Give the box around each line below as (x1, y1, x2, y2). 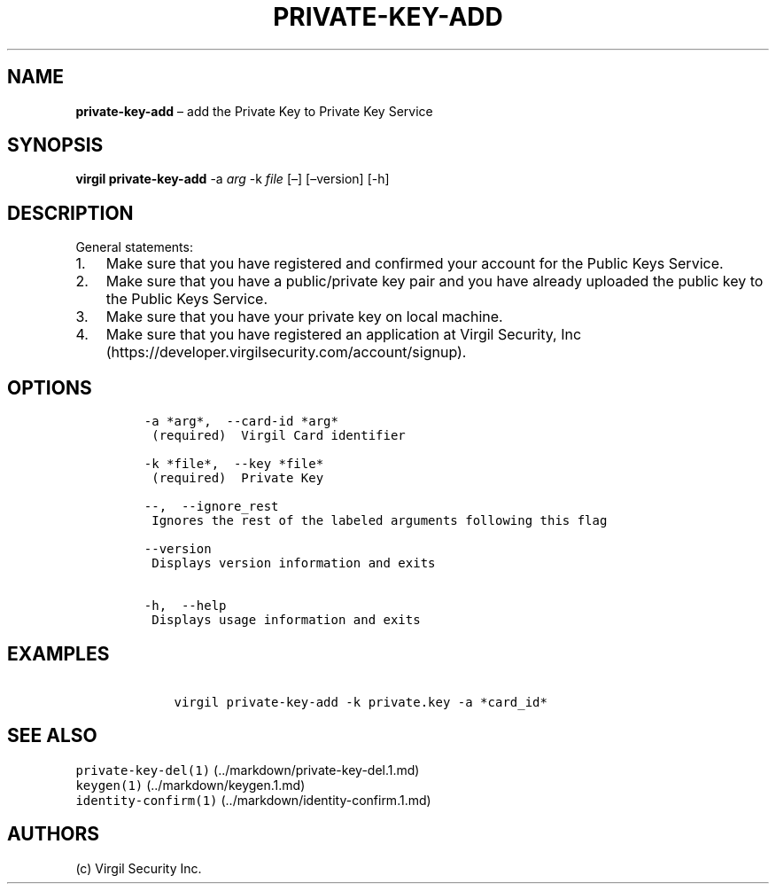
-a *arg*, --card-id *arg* (144, 414, 338, 429)
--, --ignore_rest (144, 499, 279, 514)
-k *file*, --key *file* (144, 457, 324, 472)
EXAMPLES (7, 642, 110, 665)
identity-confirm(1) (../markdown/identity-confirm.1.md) (75, 792, 431, 808)
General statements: (75, 239, 193, 255)
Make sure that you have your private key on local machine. (105, 308, 503, 326)
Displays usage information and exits (151, 613, 421, 628)
